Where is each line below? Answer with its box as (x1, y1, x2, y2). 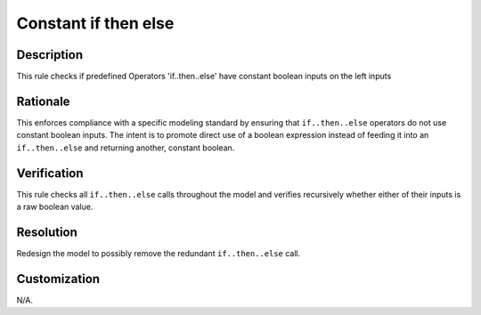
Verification (16, 166, 84, 181)
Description (16, 47, 84, 62)
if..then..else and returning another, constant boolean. (16, 142, 235, 153)
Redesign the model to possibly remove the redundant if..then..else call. (16, 247, 301, 258)
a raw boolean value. (16, 201, 94, 213)
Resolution (16, 224, 77, 239)
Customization (16, 271, 101, 287)
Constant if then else (16, 13, 175, 33)
